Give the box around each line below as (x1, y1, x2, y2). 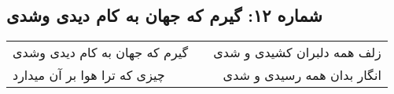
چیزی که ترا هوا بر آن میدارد (13, 66, 165, 85)
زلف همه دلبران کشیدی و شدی (213, 43, 381, 62)
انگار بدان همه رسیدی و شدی (223, 66, 381, 85)
